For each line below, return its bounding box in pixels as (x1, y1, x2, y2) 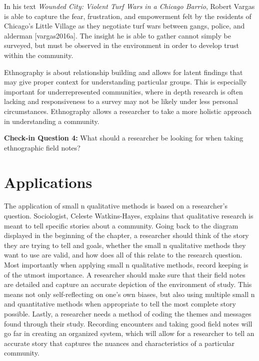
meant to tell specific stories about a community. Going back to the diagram (4, 220, 238, 230)
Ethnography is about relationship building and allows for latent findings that (4, 66, 243, 77)
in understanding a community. (4, 115, 99, 126)
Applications (4, 171, 92, 192)
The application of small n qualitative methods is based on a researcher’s (4, 200, 228, 211)
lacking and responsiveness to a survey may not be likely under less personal (4, 96, 238, 106)
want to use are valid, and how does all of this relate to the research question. (4, 249, 242, 260)
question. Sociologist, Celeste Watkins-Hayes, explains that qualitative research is (4, 210, 253, 221)
